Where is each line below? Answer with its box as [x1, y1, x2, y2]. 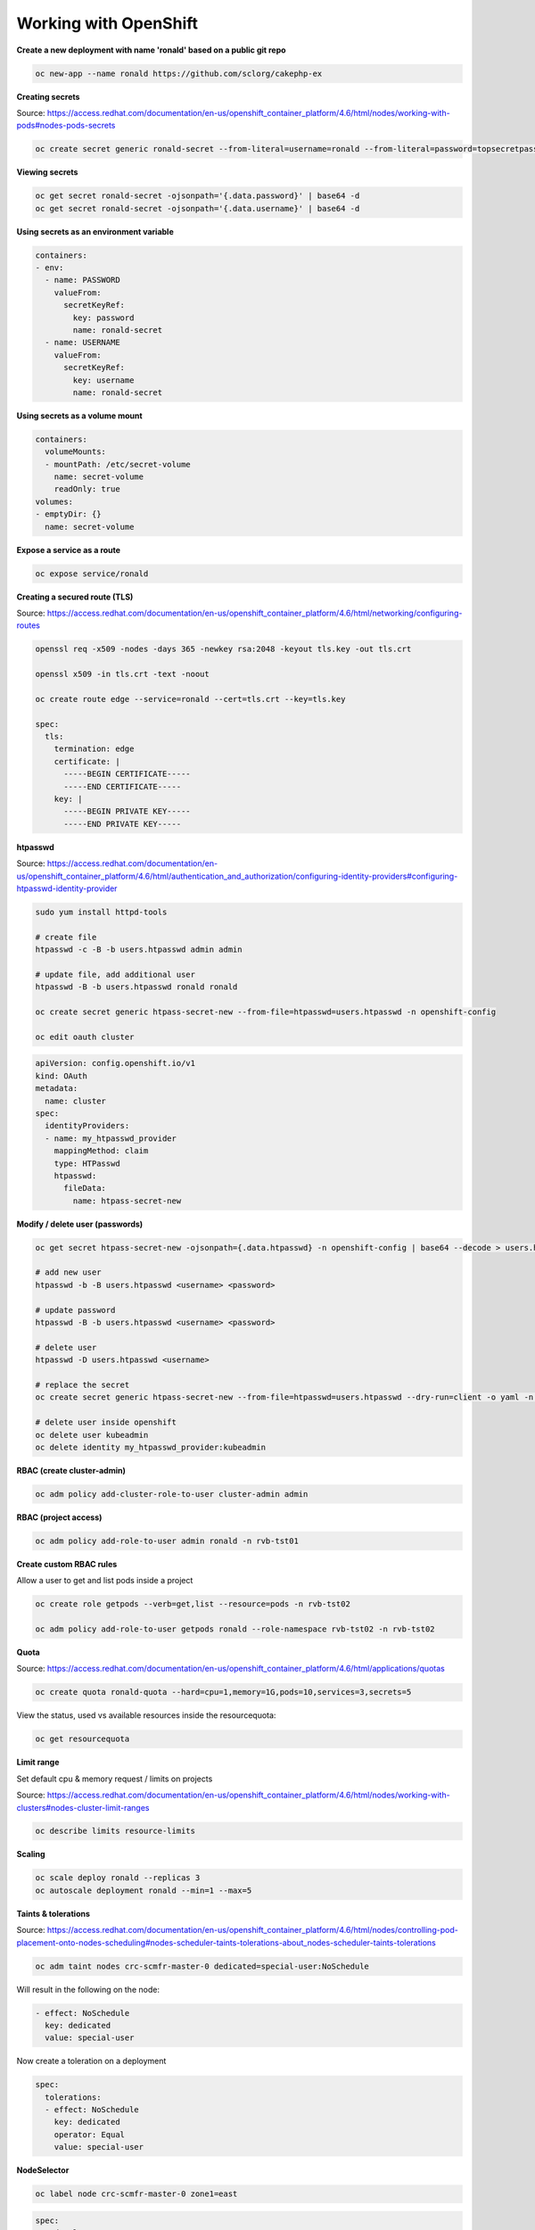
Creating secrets [16, 91, 80, 102]
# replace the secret [35, 1379, 130, 1390]
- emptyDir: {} [35, 509, 102, 519]
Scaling [16, 1849, 45, 1860]
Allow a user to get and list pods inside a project [16, 1575, 193, 1586]
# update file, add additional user [35, 969, 196, 979]
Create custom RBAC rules [16, 1558, 118, 1569]
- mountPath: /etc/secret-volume [45, 459, 191, 469]
